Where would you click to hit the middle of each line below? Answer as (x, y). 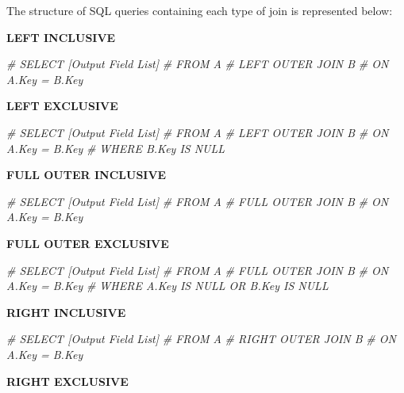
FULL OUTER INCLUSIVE (87, 175)
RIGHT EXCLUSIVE (67, 381)
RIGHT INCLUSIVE (66, 312)
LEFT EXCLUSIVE (62, 106)
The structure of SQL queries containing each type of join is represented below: (200, 10)
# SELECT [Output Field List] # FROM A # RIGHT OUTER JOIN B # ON (201, 339)
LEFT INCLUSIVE (61, 37)
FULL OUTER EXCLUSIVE (88, 243)
